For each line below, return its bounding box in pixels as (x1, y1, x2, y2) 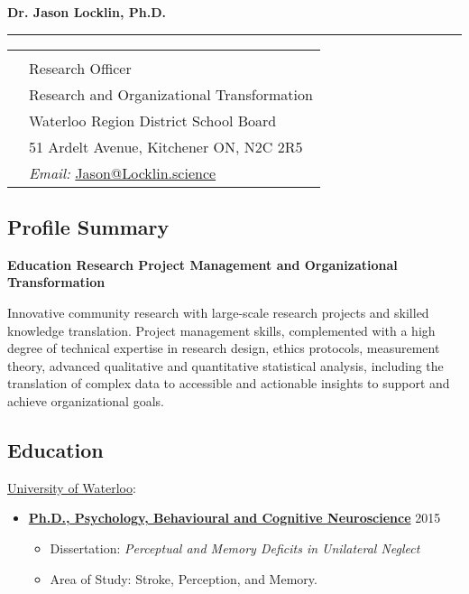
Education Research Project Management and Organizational (7, 255, 398, 274)
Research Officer (29, 57, 132, 79)
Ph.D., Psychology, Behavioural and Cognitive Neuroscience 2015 (28, 508, 441, 527)
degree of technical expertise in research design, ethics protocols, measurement (7, 339, 440, 357)
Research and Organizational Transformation (29, 83, 313, 105)
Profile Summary (7, 212, 170, 240)
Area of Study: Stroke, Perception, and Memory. (50, 569, 317, 588)
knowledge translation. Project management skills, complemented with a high (7, 320, 436, 339)
